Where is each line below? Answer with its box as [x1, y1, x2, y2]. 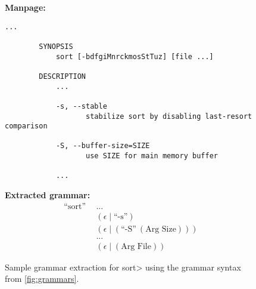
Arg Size [145, 225, 176, 233]
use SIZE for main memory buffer [86, 152, 218, 161]
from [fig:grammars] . [5, 272, 79, 285]
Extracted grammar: [5, 189, 90, 201]
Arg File [121, 242, 151, 251]
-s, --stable [55, 102, 107, 110]
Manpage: [5, 1, 46, 13]
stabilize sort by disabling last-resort [86, 112, 252, 121]
